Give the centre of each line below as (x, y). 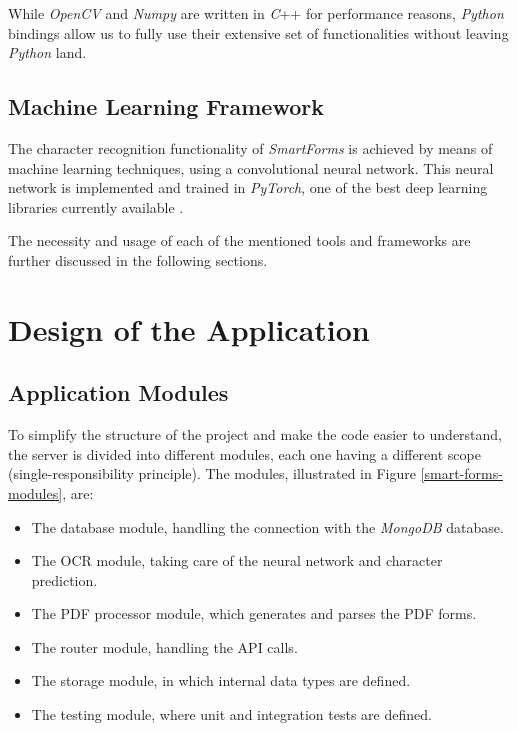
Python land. (47, 52)
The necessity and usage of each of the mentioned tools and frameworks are (239, 240)
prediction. (64, 579)
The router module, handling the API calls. (164, 646)
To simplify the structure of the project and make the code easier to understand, (255, 434)
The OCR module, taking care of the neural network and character (237, 560)
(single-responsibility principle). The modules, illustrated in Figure (212, 473)
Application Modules (118, 392)
